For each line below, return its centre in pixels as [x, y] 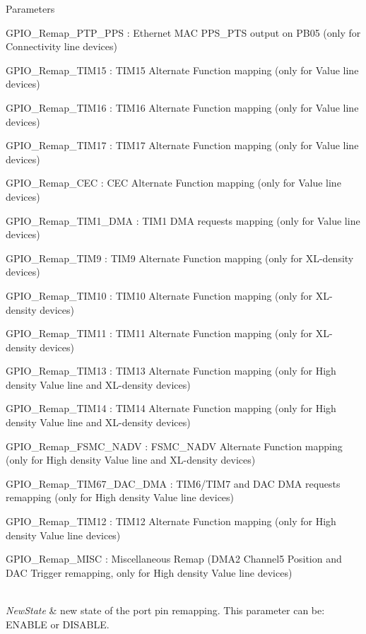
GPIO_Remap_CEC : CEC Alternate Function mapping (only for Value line [173, 183]
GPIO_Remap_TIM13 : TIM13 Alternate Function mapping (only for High [171, 371]
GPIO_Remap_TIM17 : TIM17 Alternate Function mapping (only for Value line [182, 145]
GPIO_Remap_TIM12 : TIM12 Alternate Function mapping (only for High [171, 521]
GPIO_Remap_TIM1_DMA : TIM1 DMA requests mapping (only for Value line [183, 220]
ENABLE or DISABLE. [58, 624]
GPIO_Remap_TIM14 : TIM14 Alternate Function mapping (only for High [171, 408]
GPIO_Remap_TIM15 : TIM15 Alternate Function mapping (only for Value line [182, 70]
